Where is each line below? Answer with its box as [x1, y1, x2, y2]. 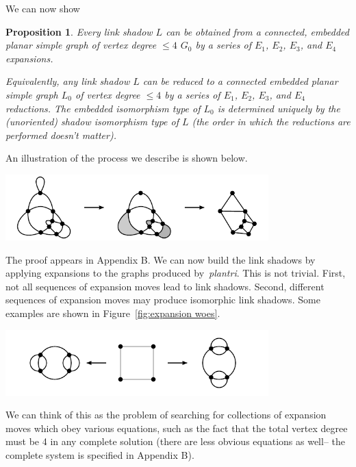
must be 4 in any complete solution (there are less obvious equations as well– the [5, 434, 346, 449]
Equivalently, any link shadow [5, 74, 130, 88]
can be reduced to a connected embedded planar [142, 74, 338, 88]
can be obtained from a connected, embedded [166, 24, 349, 38]
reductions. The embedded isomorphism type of [5, 101, 201, 115]
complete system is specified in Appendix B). [5, 447, 194, 462]
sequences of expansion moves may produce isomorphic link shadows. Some [5, 292, 320, 307]
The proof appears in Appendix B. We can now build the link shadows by [5, 252, 316, 266]
